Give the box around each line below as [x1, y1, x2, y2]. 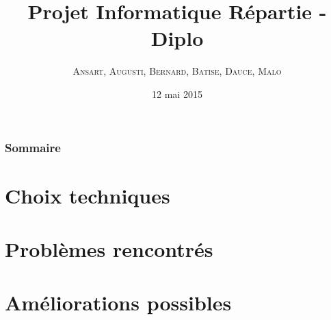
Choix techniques [5, 181, 170, 209]
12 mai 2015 [152, 86, 202, 101]
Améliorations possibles [5, 288, 232, 317]
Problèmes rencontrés [5, 234, 213, 262]
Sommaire [5, 138, 61, 156]
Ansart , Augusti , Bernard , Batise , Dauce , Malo [72, 64, 282, 78]
